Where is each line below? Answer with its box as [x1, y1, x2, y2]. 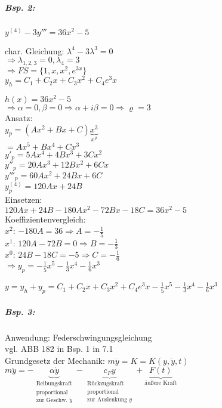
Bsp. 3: [5, 305, 35, 317]
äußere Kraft [144, 380, 177, 387]
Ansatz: [5, 112, 33, 123]
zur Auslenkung [87, 397, 128, 403]
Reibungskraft [36, 381, 72, 387]
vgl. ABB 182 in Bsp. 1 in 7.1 [5, 342, 113, 355]
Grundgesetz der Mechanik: [5, 354, 105, 366]
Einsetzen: [5, 193, 42, 206]
